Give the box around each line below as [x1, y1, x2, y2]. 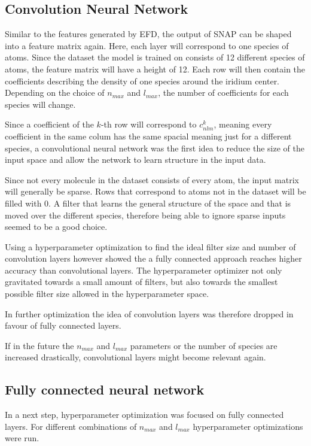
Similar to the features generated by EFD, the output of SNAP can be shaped [5, 28, 292, 40]
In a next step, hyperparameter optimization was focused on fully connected [5, 408, 284, 421]
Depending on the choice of [5, 86, 105, 99]
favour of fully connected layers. [5, 319, 121, 332]
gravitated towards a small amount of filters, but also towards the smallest [5, 275, 278, 288]
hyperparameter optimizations [193, 420, 303, 432]
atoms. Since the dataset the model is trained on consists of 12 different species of [5, 51, 305, 63]
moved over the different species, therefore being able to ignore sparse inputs [5, 208, 286, 221]
